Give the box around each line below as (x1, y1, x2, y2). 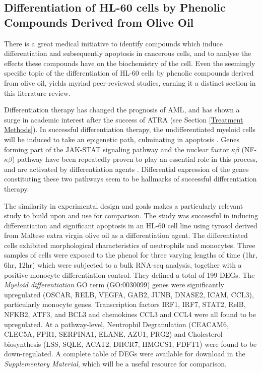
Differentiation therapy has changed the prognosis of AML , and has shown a (4, 104, 240, 115)
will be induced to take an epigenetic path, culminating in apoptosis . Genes (4, 134, 240, 144)
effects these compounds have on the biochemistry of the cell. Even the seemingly (4, 57, 255, 68)
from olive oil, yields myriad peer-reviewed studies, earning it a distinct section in (4, 77, 256, 88)
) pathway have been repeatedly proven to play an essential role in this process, (12, 154, 258, 164)
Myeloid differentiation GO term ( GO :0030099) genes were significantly (4, 279, 225, 290)
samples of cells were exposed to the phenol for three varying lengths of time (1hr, (4, 250, 257, 260)
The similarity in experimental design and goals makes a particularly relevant (4, 200, 243, 211)
